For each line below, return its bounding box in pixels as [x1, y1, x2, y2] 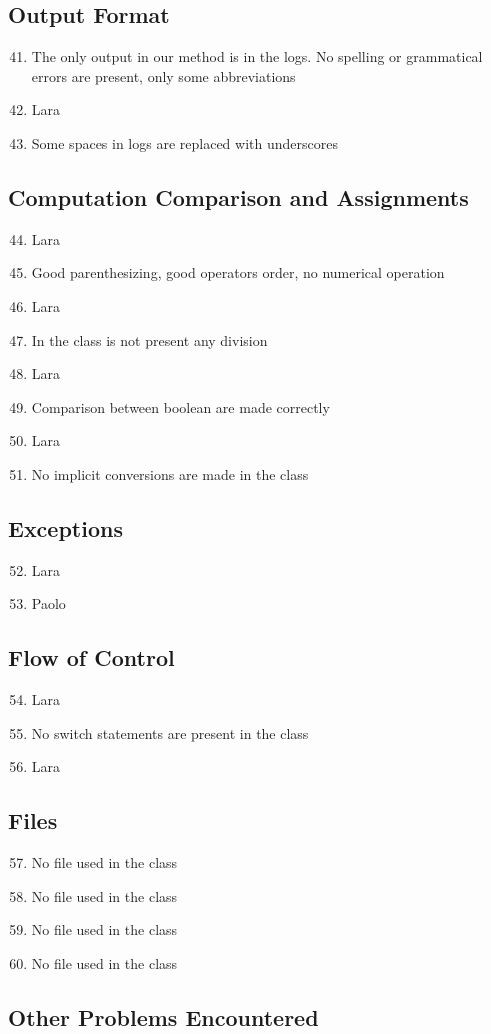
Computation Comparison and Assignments [8, 181, 469, 212]
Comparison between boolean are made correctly [31, 396, 330, 417]
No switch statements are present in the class [31, 722, 309, 743]
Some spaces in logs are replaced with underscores [31, 132, 338, 153]
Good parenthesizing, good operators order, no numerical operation [31, 262, 445, 283]
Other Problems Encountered [8, 1001, 319, 1032]
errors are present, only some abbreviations [31, 65, 296, 86]
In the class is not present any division [31, 329, 268, 350]
